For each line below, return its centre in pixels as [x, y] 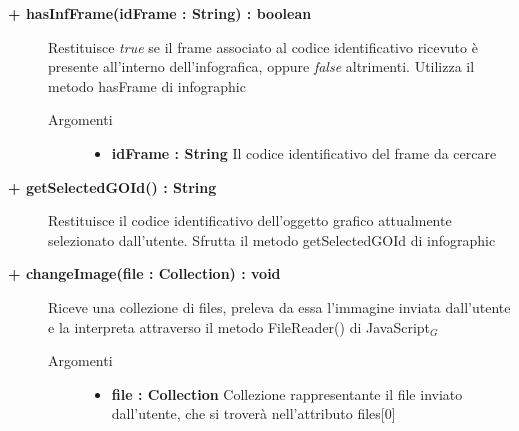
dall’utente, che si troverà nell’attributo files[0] [253, 413]
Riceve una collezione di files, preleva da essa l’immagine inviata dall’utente [279, 306]
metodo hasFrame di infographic [147, 85]
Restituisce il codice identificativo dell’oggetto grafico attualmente [250, 220]
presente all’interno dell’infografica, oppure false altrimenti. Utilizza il [261, 66]
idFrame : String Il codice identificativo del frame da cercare [304, 152]
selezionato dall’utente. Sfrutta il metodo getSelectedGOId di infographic [272, 239]
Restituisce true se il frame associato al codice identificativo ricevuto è [263, 46]
